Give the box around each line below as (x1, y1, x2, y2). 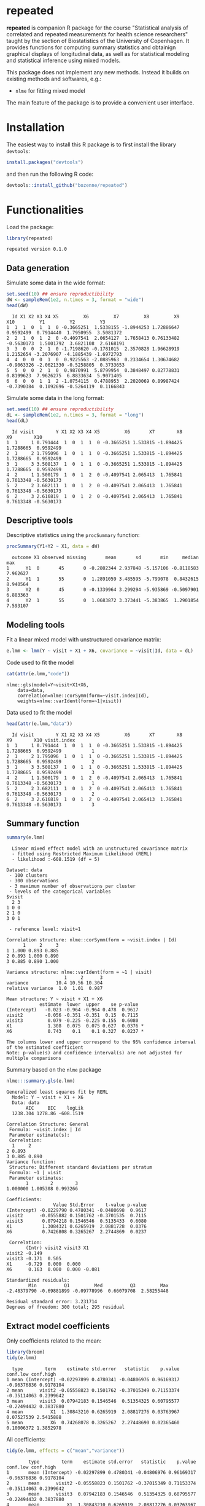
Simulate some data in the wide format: (6, 279, 106, 286)
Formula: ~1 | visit (9, 1170, 62, 1176)
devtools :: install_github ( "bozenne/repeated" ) (6, 182, 128, 188)
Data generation (6, 262, 69, 273)
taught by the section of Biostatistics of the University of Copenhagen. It (6, 37, 190, 44)
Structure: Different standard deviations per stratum (9, 1164, 152, 1171)
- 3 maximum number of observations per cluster (9, 883, 136, 890)
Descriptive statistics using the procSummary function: (6, 531, 140, 539)
